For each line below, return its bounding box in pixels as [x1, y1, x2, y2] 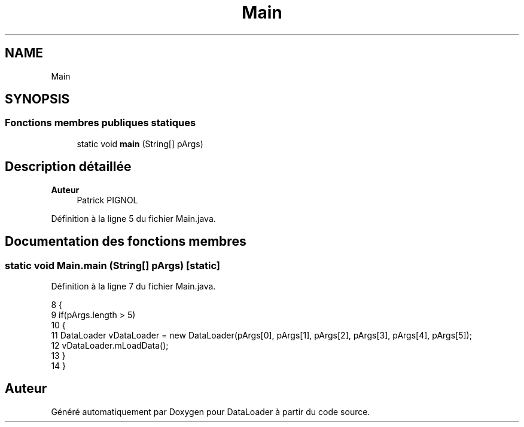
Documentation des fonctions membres [5, 234, 246, 249]
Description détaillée [5, 159, 132, 175]
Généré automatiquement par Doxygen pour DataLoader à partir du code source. [51, 406, 370, 417]
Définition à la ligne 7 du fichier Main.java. [51, 280, 216, 291]
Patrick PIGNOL [77, 194, 138, 205]
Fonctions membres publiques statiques [5, 117, 196, 129]
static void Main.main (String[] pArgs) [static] [5, 259, 221, 272]
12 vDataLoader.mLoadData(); [51, 340, 169, 350]
